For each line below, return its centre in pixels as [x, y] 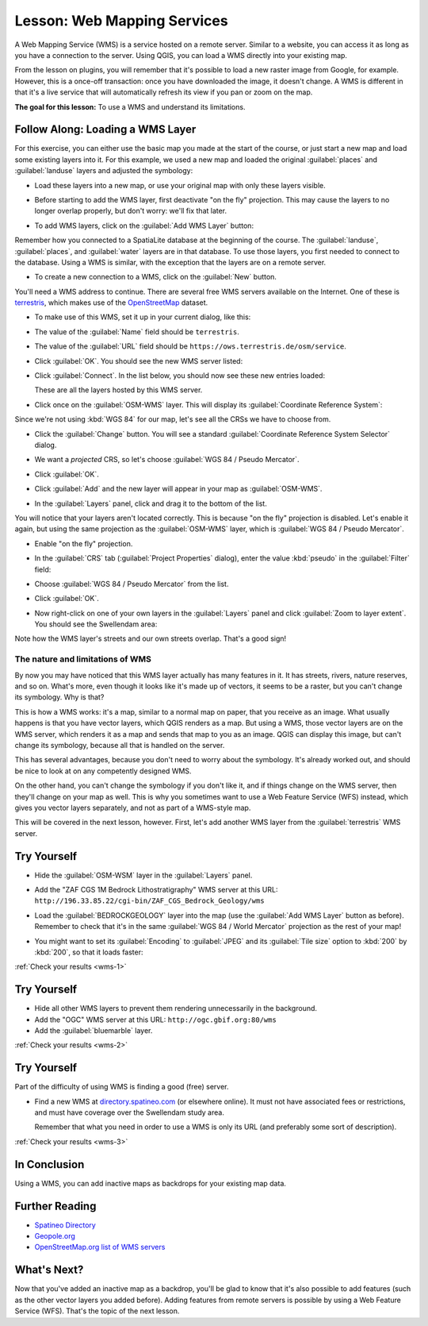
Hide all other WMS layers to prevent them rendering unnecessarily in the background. [176, 1008]
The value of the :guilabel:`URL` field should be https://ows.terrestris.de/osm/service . [190, 346]
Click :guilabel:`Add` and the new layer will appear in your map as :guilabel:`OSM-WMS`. [178, 489]
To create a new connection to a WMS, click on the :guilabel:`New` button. [156, 277]
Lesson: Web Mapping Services [122, 21]
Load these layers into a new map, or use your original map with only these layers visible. [180, 185]
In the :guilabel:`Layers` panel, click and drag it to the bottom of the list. [151, 503]
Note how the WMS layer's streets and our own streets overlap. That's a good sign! [151, 638]
